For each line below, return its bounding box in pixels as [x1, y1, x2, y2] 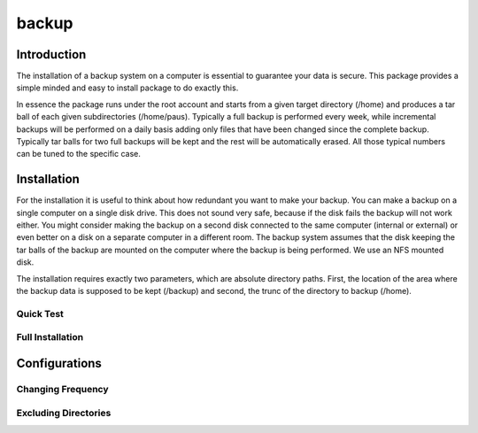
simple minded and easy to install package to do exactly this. [16, 82, 239, 93]
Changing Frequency [16, 383, 110, 395]
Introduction [16, 47, 87, 62]
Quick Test [16, 307, 64, 320]
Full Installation [16, 331, 84, 344]
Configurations [16, 355, 102, 371]
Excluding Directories [16, 406, 112, 419]
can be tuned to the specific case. [16, 149, 142, 159]
